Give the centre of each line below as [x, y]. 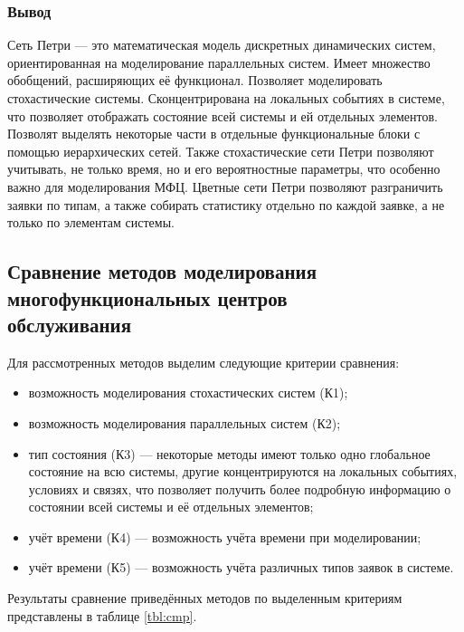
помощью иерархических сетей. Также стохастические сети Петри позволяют [221, 151]
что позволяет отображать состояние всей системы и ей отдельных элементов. [223, 115]
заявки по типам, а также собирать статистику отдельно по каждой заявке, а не [226, 204]
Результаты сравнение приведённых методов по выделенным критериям [205, 598]
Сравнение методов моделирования [162, 271]
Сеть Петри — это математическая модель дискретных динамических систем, [222, 45]
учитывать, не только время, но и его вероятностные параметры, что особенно [224, 169]
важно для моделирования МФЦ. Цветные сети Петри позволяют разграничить [225, 186]
